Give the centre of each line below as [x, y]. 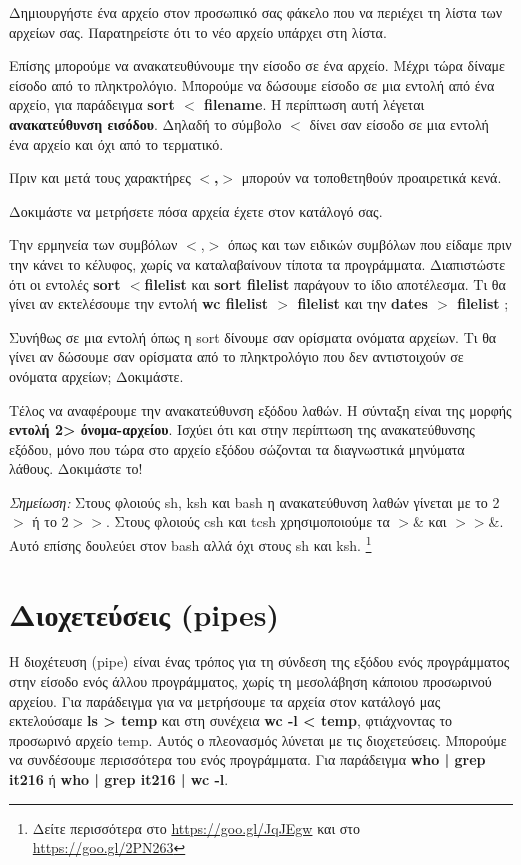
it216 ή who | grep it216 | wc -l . [119, 779]
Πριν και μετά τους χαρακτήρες [100, 177]
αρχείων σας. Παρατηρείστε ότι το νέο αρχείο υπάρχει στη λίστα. [198, 31]
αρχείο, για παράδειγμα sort [92, 104]
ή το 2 [50, 521]
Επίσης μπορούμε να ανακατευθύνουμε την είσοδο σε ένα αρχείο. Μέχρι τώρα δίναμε [257, 65]
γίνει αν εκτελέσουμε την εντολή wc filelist [139, 303]
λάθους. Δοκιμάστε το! [76, 468]
